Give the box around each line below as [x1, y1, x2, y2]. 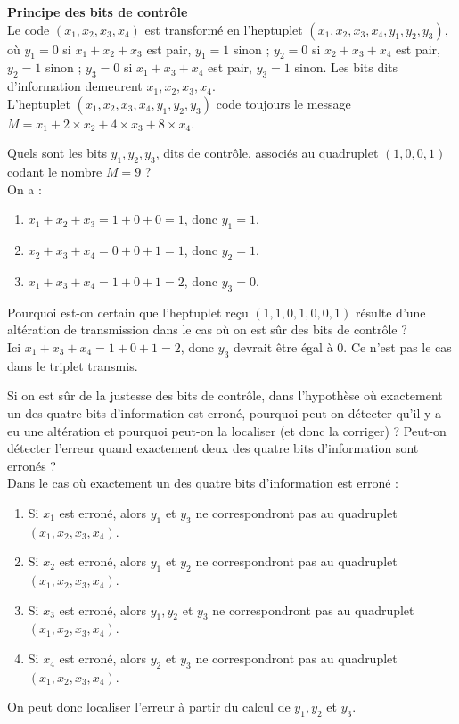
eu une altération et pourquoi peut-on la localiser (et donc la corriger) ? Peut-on [7, 421, 447, 440]
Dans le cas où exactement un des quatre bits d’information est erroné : [7, 473, 398, 492]
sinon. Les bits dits [294, 58, 398, 77]
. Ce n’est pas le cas [343, 337, 452, 356]
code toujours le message [216, 94, 351, 112]
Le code [7, 20, 50, 38]
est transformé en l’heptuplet [144, 20, 303, 38]
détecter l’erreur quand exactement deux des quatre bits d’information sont [7, 439, 419, 457]
